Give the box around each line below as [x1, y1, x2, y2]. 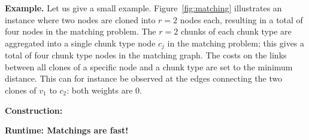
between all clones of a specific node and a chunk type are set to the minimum [5, 60, 293, 73]
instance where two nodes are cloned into [5, 13, 156, 26]
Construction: [5, 104, 63, 116]
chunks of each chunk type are [180, 25, 292, 38]
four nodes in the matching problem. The [5, 25, 156, 38]
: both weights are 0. [66, 84, 142, 97]
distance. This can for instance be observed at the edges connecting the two [5, 72, 283, 85]
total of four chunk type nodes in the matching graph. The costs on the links [5, 49, 287, 61]
